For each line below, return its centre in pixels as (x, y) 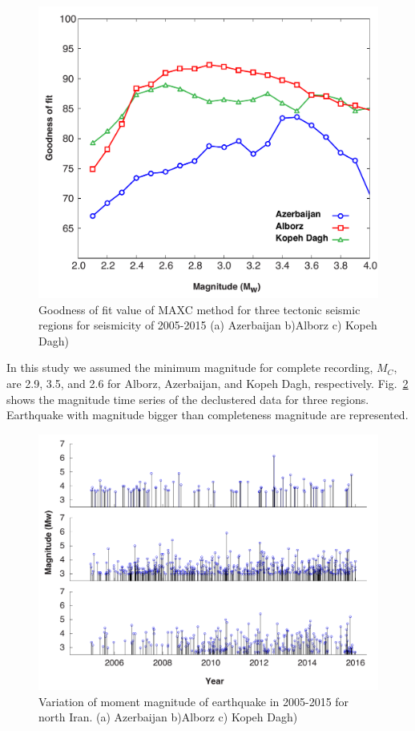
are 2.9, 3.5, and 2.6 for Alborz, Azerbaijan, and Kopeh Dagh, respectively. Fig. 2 (207, 383)
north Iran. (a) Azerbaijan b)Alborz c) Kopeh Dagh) (168, 717)
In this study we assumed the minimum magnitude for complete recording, (190, 368)
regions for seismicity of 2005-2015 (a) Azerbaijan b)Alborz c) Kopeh (208, 325)
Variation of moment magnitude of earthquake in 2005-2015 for (194, 701)
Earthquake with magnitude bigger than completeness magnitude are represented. (207, 415)
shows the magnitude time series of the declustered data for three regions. (188, 399)
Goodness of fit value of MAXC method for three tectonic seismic (199, 309)
